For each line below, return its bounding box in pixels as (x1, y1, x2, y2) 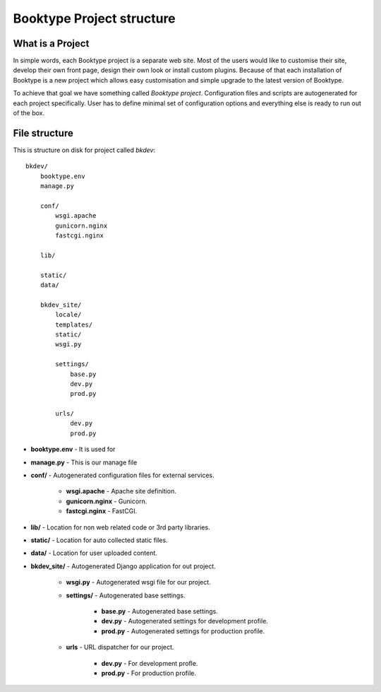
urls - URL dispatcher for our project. (66, 643, 174, 652)
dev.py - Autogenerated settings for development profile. (101, 617, 268, 626)
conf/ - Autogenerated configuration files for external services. (30, 471, 214, 480)
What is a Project (13, 37, 90, 49)
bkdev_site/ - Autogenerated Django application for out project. (30, 562, 217, 570)
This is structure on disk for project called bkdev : (13, 146, 155, 154)
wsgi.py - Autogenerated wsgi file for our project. (66, 578, 211, 587)
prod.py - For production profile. (101, 669, 197, 677)
